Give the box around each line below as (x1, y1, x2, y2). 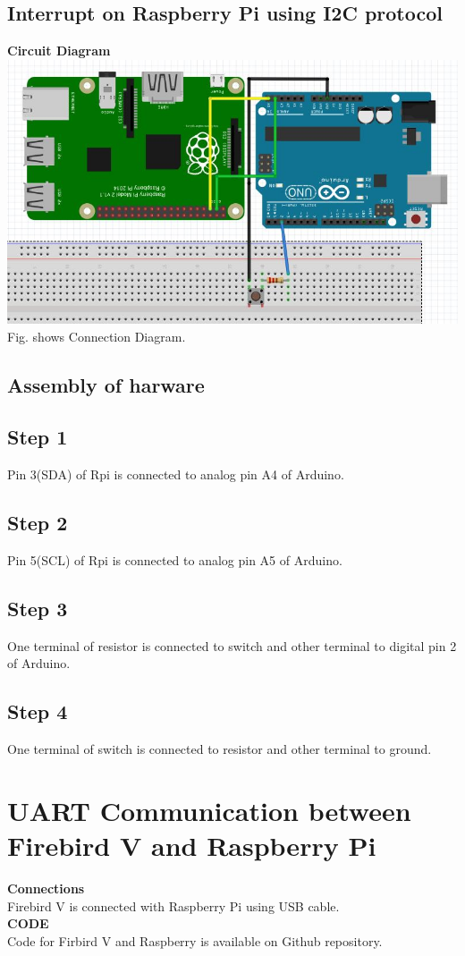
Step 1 (7, 423, 68, 451)
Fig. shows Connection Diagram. (7, 326, 186, 345)
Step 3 (7, 594, 68, 622)
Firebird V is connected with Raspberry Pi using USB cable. (7, 896, 340, 915)
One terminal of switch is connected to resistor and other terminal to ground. (7, 740, 432, 758)
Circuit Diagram (7, 41, 111, 60)
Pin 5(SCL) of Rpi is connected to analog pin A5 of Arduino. (7, 550, 342, 569)
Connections (7, 878, 85, 897)
